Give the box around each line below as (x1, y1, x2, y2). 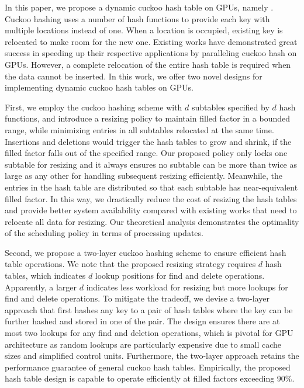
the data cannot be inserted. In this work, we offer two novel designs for (5, 70, 262, 82)
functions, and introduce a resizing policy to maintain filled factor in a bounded (5, 112, 291, 124)
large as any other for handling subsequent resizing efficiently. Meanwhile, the (5, 169, 282, 182)
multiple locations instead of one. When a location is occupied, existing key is (5, 24, 283, 36)
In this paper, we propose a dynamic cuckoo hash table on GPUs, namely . (5, 1, 274, 13)
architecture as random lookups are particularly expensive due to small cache (5, 338, 282, 350)
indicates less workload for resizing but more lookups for (86, 280, 288, 293)
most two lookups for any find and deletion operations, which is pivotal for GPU (5, 327, 293, 339)
